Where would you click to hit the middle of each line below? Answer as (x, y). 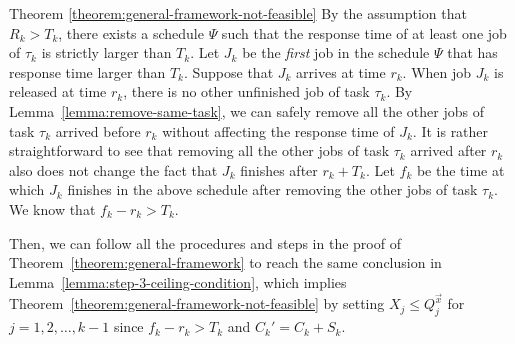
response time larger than (87, 71)
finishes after (279, 169)
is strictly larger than (106, 52)
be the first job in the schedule (336, 52)
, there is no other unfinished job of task (246, 91)
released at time (58, 91)
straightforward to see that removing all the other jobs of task (199, 150)
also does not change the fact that (113, 169)
